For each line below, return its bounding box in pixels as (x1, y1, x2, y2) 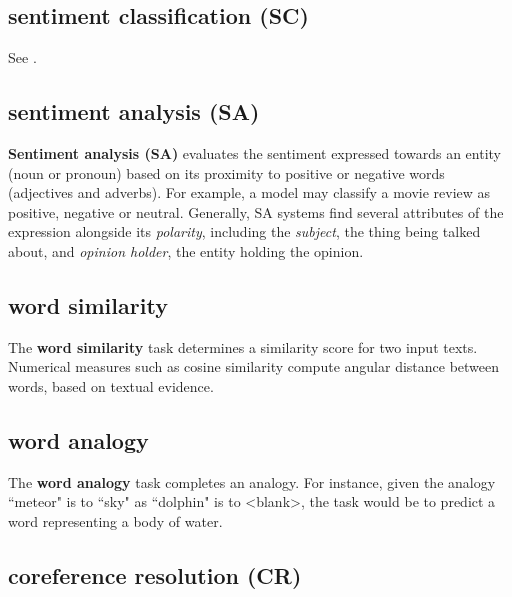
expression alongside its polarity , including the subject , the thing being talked (8, 221, 481, 242)
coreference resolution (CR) (8, 559, 302, 590)
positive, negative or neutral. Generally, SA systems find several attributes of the (8, 201, 504, 222)
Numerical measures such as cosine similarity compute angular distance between (8, 356, 500, 377)
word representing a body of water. (8, 510, 223, 531)
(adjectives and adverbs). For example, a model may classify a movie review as (8, 182, 491, 203)
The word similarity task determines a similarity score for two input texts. (8, 336, 478, 357)
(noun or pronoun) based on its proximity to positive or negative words (8, 162, 445, 183)
